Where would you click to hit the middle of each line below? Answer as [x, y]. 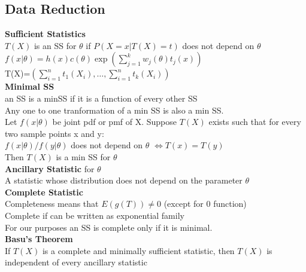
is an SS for [55, 45]
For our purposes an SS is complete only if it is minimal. [109, 227]
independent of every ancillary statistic [76, 262]
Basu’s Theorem [39, 239]
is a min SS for [83, 156]
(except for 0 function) [205, 204]
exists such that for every [255, 122]
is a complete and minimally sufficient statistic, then [138, 250]
